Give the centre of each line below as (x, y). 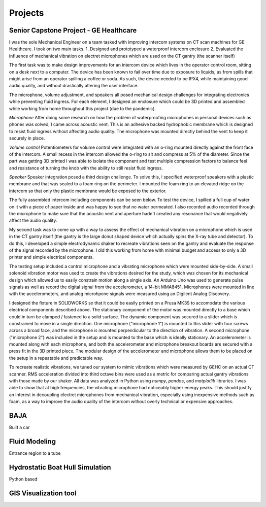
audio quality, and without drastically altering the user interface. (74, 86)
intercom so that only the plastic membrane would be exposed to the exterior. (88, 191)
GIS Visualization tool (43, 493)
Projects (27, 13)
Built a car (19, 427)
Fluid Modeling (33, 441)
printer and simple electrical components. (51, 257)
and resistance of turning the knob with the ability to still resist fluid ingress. (86, 168)
